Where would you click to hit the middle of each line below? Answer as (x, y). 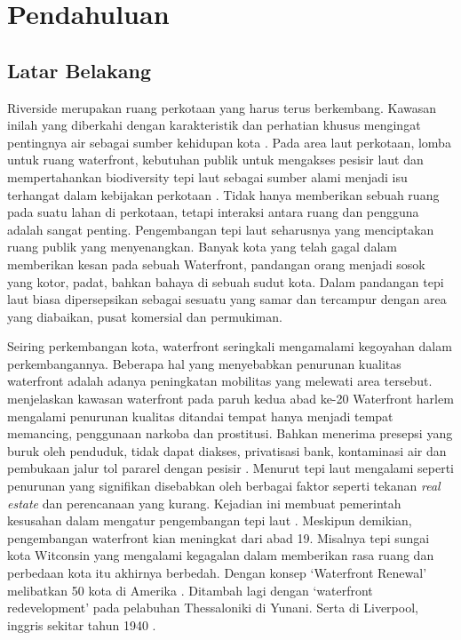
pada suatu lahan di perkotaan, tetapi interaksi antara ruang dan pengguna (213, 212)
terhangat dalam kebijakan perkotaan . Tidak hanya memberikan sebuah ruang (223, 194)
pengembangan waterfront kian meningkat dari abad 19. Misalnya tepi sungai (219, 537)
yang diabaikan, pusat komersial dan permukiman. (145, 316)
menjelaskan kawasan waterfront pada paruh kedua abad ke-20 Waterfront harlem (230, 399)
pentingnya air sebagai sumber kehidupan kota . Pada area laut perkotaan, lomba (229, 142)
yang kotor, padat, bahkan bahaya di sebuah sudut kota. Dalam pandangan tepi (226, 281)
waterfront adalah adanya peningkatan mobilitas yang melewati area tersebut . (220, 381)
